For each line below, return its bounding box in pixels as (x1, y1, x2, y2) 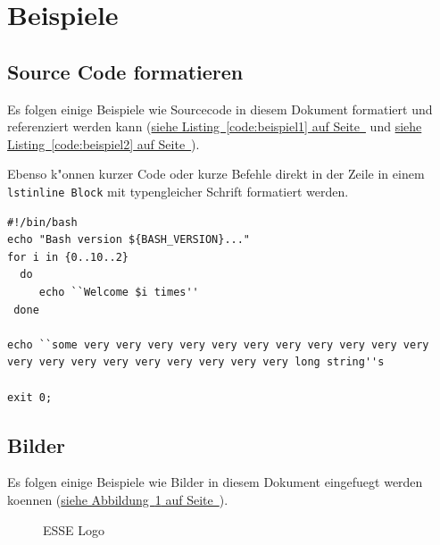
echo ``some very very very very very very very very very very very (7, 338, 429, 351)
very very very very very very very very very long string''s (7, 356, 385, 369)
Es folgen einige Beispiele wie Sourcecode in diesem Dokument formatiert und (7, 99, 433, 118)
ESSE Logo (43, 520, 105, 539)
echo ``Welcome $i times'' (38, 285, 199, 298)
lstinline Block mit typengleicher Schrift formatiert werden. (7, 181, 349, 200)
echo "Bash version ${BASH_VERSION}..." (7, 233, 251, 247)
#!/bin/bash (7, 215, 78, 229)
